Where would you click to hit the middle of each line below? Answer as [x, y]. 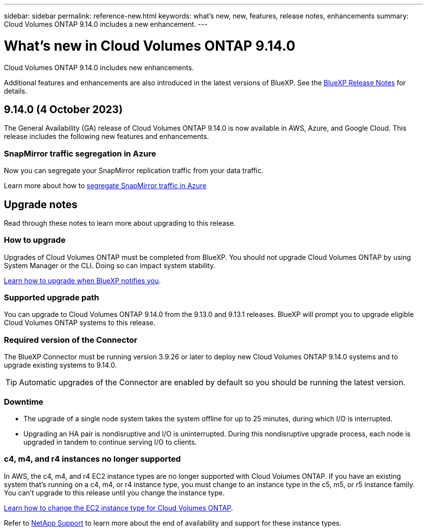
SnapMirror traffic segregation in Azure [80, 153]
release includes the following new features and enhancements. [107, 137]
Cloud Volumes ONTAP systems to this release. [80, 323]
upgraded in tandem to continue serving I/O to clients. [110, 442]
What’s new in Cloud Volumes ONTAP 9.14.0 [150, 46]
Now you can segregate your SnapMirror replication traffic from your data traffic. [134, 171]
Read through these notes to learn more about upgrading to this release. [120, 223]
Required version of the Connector [71, 340]
